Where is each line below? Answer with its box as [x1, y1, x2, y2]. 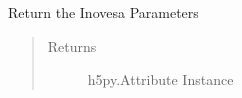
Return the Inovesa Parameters [8, 2, 199, 22]
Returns [47, 35, 97, 56]
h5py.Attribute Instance [87, 69, 234, 90]
